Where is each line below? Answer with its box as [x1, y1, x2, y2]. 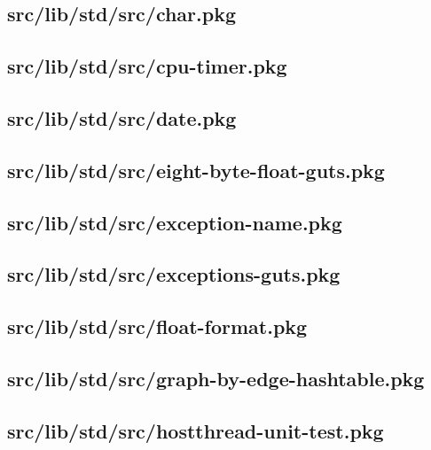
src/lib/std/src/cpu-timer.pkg [7, 52, 287, 80]
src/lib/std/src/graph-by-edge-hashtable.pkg [7, 364, 425, 392]
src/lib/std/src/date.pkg [7, 104, 237, 131]
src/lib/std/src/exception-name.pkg [7, 208, 342, 236]
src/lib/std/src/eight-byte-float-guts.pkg [7, 156, 385, 183]
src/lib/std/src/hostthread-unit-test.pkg [7, 416, 384, 444]
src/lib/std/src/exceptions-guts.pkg [7, 260, 341, 288]
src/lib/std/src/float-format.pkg [7, 313, 308, 340]
